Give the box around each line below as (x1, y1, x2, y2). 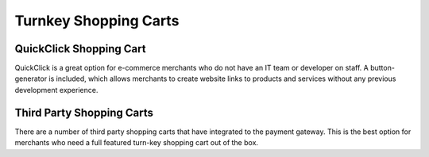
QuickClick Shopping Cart (14, 42, 146, 56)
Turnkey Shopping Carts (14, 12, 180, 29)
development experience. (14, 85, 99, 94)
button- (369, 63, 395, 73)
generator (14, 74, 48, 83)
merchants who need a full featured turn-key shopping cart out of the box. (14, 138, 258, 147)
